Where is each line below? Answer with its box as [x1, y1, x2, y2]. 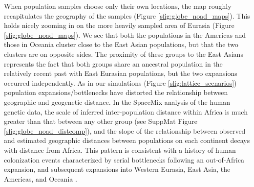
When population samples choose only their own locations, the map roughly [4, 1, 232, 11]
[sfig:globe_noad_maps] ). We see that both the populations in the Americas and [4, 29, 246, 40]
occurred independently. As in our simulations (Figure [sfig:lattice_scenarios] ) [4, 77, 237, 88]
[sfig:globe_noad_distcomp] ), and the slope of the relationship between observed [4, 125, 246, 136]
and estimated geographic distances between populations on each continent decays [4, 135, 250, 145]
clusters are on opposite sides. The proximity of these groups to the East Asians [4, 48, 243, 59]
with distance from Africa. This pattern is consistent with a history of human [4, 144, 236, 155]
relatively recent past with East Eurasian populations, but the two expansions [4, 68, 237, 78]
